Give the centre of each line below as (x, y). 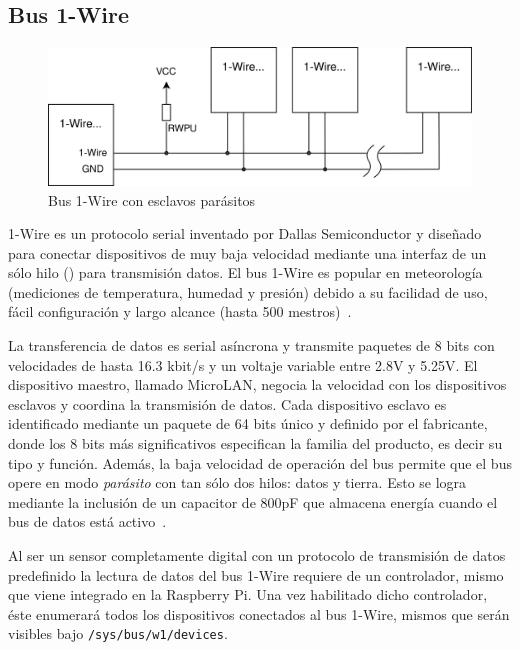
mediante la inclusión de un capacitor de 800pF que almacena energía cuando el (253, 501)
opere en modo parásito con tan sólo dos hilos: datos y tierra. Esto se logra (237, 482)
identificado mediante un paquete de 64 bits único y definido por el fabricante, (248, 423)
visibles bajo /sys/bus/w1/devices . (118, 633)
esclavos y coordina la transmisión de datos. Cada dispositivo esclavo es (227, 403)
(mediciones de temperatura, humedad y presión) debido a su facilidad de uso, (248, 291)
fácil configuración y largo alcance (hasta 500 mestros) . (180, 311)
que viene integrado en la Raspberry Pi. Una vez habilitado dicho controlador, (248, 594)
